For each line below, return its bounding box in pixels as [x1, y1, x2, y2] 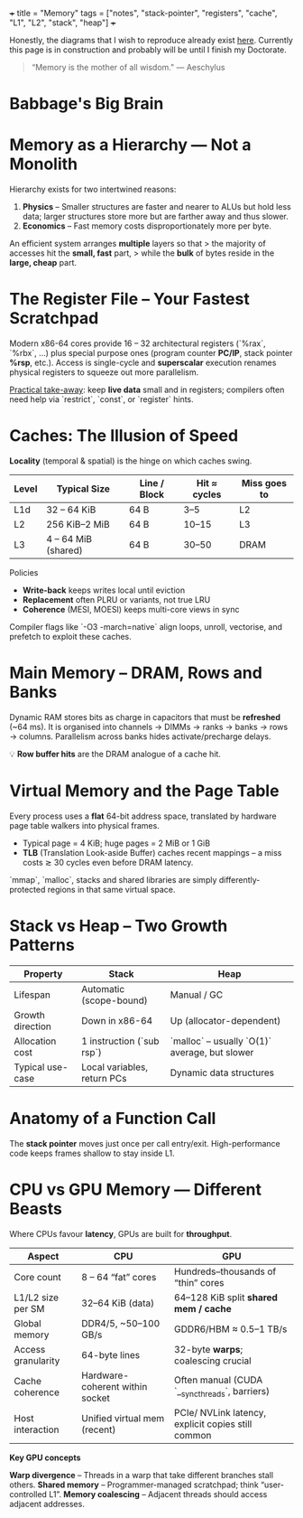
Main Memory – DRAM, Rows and [9, 663, 263, 683]
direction [14, 1020, 52, 1033]
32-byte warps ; [174, 1343, 243, 1355]
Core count [14, 1270, 61, 1283]
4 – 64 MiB [46, 533, 93, 545]
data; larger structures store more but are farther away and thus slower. [22, 211, 289, 222]
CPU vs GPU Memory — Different [9, 1179, 262, 1200]
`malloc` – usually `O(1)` [170, 1035, 272, 1047]
